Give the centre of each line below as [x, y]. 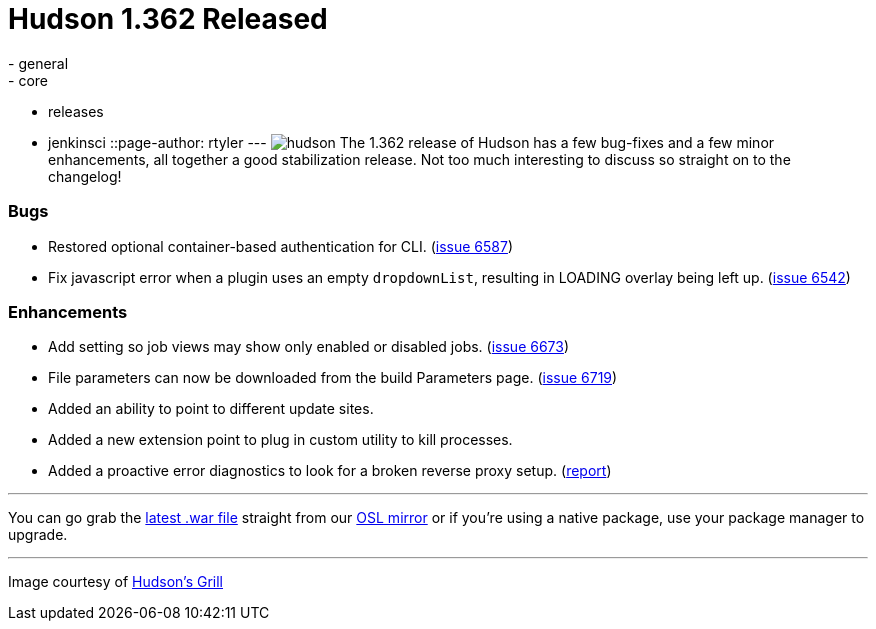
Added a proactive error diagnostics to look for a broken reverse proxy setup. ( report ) [330, 471]
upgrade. [38, 535]
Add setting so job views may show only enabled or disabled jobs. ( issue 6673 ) [309, 347]
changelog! [85, 176]
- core [28, 80]
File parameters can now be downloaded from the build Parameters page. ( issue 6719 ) [333, 378]
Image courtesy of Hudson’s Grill [116, 582]
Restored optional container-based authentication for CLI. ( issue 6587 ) [281, 246]
